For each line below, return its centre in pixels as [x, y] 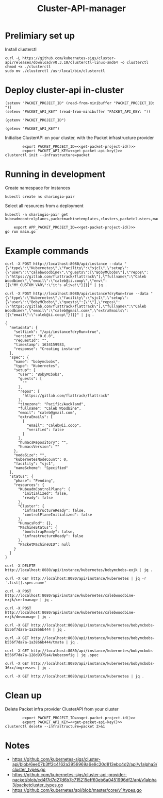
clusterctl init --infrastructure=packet [48, 155]
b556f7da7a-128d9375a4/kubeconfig [40, 655]
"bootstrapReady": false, [49, 532]
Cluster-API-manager [81, 9]
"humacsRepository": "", [43, 442]
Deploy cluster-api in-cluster [65, 90]
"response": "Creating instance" [48, 349]
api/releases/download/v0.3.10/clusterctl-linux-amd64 [62, 62]
